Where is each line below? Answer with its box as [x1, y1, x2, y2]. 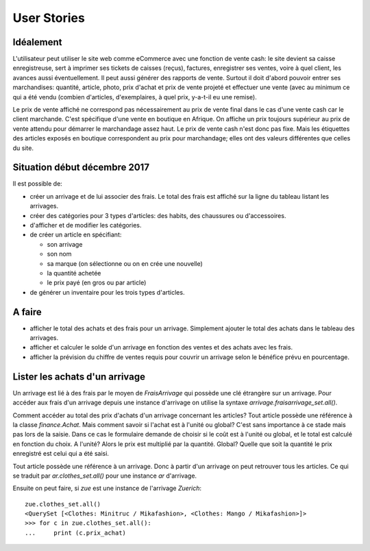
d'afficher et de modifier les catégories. [29, 221, 142, 230]
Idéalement [12, 36, 62, 48]
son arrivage [47, 240, 83, 248]
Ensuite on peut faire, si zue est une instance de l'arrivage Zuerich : [12, 484, 202, 493]
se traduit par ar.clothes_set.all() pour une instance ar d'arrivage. [12, 472, 197, 480]
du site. [12, 144, 34, 152]
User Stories [12, 10, 85, 25]
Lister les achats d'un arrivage [12, 371, 145, 382]
